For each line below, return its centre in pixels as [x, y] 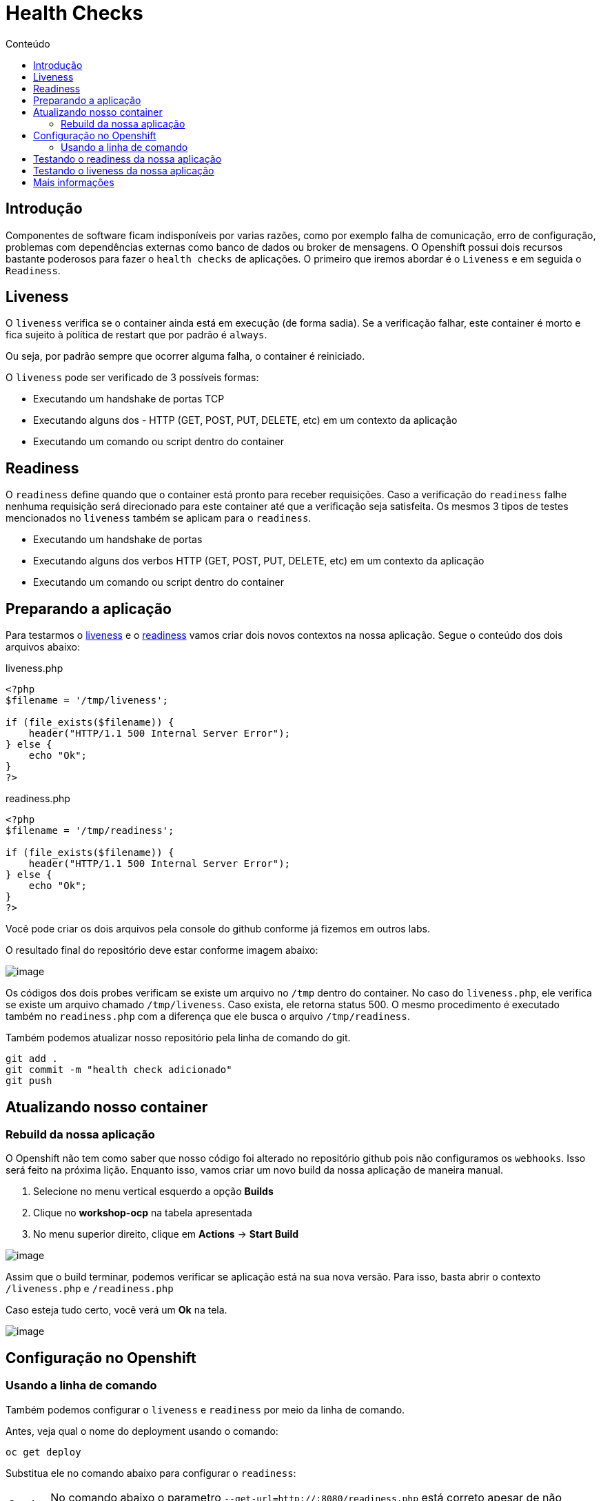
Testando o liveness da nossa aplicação [124, 170]
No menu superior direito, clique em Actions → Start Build [166, 1234]
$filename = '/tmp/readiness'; [90, 831]
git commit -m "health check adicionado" [119, 1070]
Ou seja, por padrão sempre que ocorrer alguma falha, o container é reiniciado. [185, 356]
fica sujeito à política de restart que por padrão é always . [136, 335]
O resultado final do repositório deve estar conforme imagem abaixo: [162, 950]
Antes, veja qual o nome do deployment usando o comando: [142, 1431]
